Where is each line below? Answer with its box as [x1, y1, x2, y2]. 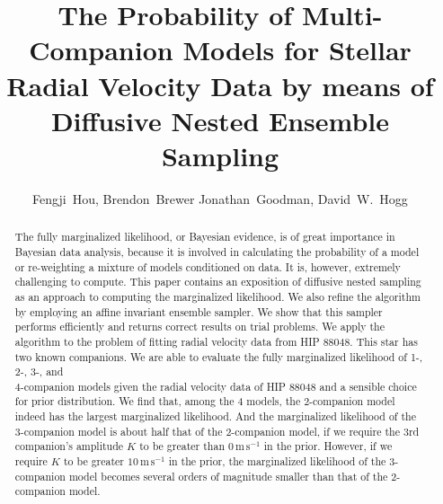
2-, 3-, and [14, 364, 64, 379]
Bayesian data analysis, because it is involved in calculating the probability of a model [14, 243, 420, 259]
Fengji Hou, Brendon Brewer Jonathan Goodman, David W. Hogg [32, 189, 408, 208]
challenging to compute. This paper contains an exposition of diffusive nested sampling [14, 274, 421, 289]
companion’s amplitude [14, 438, 124, 454]
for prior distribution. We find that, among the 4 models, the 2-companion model [14, 393, 395, 409]
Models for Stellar [182, 31, 412, 68]
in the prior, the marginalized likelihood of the [168, 454, 386, 469]
